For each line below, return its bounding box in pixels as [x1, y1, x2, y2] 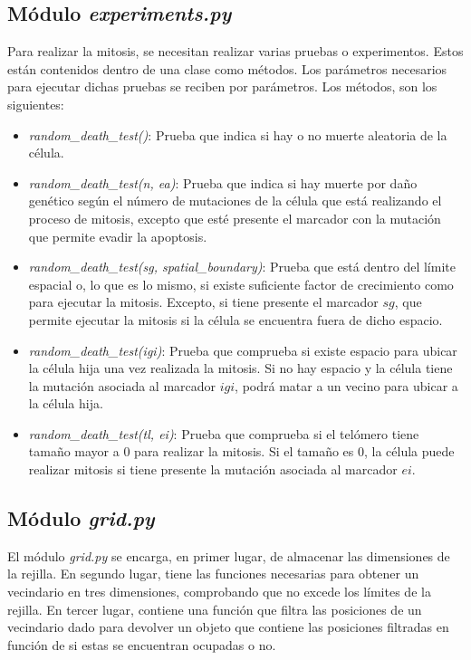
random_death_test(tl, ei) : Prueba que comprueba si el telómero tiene [28, 424, 419, 443]
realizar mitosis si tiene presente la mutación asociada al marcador [28, 460, 398, 479]
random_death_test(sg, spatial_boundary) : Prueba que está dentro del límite [28, 257, 456, 276]
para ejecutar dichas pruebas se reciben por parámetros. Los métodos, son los [7, 77, 437, 96]
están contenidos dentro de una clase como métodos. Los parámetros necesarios [7, 59, 447, 78]
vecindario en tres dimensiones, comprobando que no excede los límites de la [7, 582, 431, 601]
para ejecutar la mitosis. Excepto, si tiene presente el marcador [28, 292, 379, 311]
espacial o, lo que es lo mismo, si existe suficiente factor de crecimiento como [28, 274, 454, 293]
